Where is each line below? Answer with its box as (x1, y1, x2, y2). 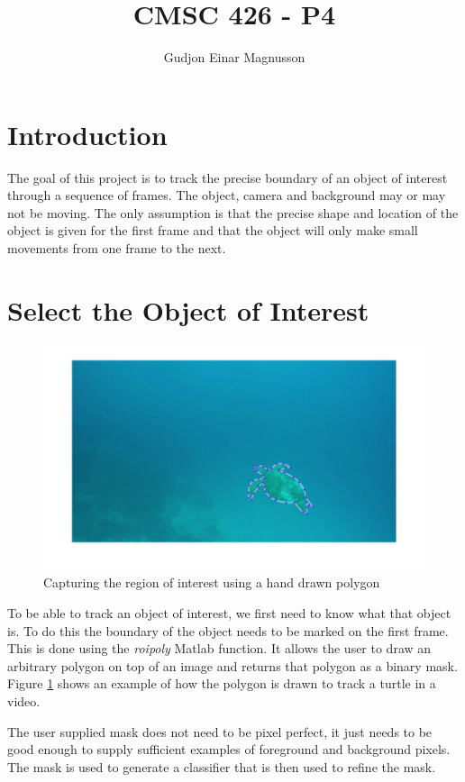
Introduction (7, 115, 168, 152)
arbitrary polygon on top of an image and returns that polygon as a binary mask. (7, 656, 458, 675)
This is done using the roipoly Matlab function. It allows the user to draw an (7, 639, 432, 658)
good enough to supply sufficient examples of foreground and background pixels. (7, 740, 451, 759)
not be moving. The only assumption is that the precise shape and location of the (7, 203, 459, 222)
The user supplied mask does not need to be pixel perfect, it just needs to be (7, 722, 433, 741)
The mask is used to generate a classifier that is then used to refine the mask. (7, 757, 436, 776)
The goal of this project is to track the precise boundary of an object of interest (7, 168, 448, 186)
